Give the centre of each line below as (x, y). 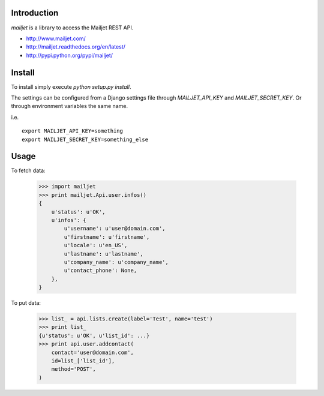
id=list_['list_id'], (83, 361)
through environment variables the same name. (70, 106)
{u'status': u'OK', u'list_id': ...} (94, 335)
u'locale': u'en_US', (96, 245)
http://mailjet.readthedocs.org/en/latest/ (76, 47)
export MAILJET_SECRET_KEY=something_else (85, 139)
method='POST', (73, 369)
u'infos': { (69, 220)
